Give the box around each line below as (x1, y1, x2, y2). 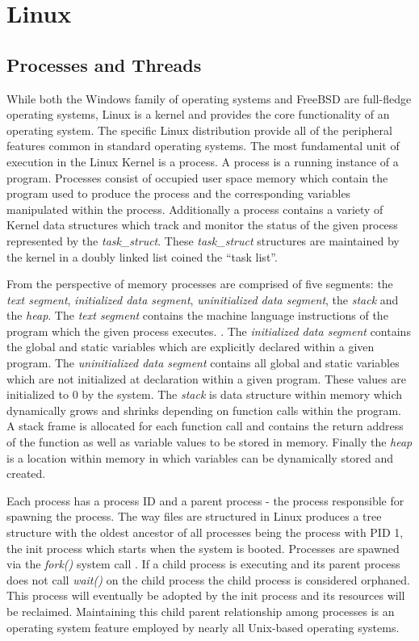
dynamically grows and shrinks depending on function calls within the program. (6, 401, 401, 418)
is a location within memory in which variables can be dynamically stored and (6, 449, 394, 466)
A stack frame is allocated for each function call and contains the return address (6, 417, 404, 434)
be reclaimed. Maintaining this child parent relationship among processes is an (6, 602, 395, 619)
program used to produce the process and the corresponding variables (6, 185, 351, 202)
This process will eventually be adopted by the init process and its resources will (6, 587, 405, 604)
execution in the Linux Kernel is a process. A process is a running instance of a (6, 153, 399, 170)
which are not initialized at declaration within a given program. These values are (6, 370, 407, 387)
